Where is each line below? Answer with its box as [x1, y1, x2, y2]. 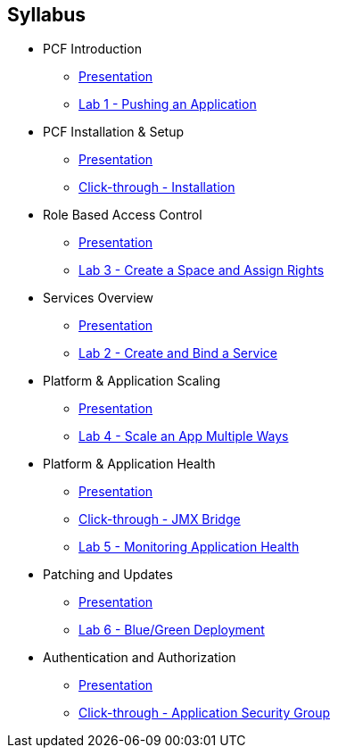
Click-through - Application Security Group [78, 705, 331, 721]
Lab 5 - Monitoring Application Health [78, 539, 300, 555]
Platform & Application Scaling [43, 373, 221, 389]
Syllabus [7, 4, 87, 26]
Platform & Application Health [43, 456, 216, 472]
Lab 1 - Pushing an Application [78, 96, 257, 112]
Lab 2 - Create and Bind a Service [78, 345, 277, 361]
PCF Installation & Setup [43, 124, 185, 140]
